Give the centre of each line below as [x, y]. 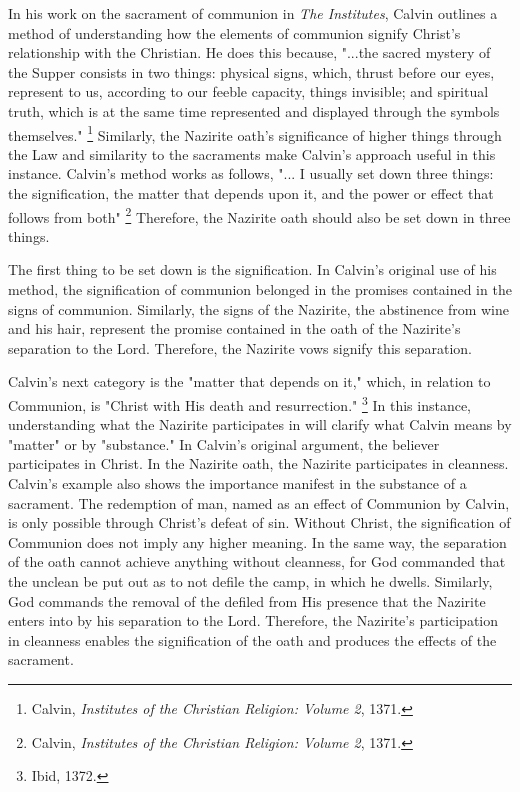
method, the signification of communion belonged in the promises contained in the [260, 289]
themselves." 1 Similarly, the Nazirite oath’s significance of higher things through [255, 133]
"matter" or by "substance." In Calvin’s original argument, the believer [224, 443]
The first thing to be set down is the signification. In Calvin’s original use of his [252, 269]
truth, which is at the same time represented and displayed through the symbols [254, 110]
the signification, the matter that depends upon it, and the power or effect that [251, 193]
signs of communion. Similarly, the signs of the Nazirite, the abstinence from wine [259, 308]
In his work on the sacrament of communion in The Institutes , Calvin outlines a [253, 13]
